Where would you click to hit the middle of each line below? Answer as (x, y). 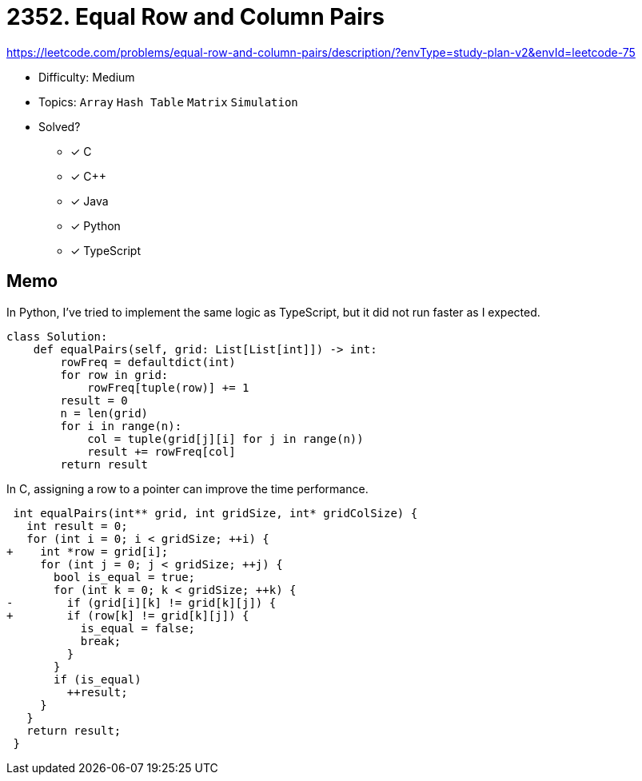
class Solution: (57, 336)
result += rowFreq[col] (161, 451)
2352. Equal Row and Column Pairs (195, 17)
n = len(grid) (104, 413)
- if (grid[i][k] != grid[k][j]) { (142, 602)
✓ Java (90, 201)
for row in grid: (114, 375)
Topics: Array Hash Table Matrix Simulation (168, 102)
